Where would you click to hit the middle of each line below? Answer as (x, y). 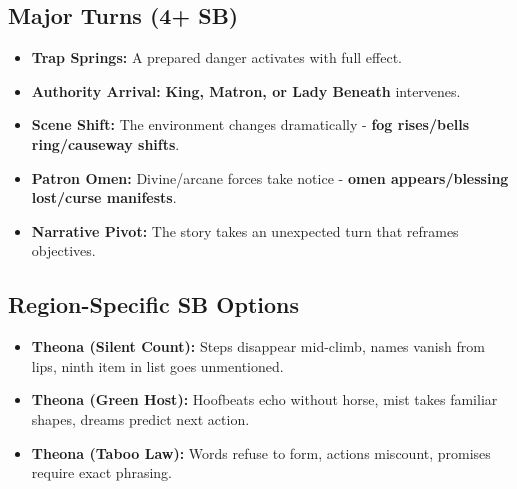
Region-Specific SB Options (154, 304)
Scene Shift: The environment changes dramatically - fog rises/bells (250, 124)
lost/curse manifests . (104, 197)
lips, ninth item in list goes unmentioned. (157, 365)
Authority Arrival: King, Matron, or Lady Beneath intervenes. (246, 90)
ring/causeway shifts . (105, 143)
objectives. (63, 250)
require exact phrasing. (102, 472)
